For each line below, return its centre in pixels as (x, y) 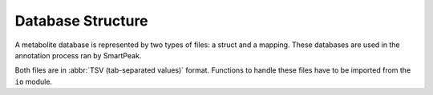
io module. (33, 81)
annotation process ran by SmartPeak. (78, 55)
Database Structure (81, 21)
